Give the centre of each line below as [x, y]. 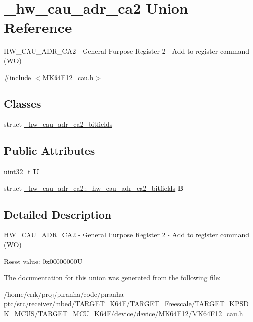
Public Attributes [50, 151]
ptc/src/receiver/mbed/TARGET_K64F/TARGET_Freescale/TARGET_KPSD [126, 304]
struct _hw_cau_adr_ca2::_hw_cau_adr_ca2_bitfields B [94, 188]
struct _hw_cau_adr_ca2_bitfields [58, 124]
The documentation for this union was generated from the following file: [112, 278]
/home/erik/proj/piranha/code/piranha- [65, 294]
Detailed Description [58, 214]
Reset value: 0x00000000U [43, 261]
